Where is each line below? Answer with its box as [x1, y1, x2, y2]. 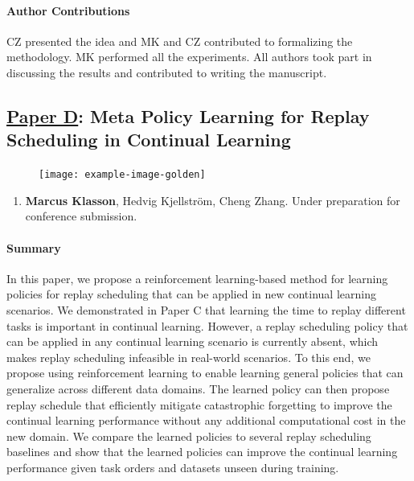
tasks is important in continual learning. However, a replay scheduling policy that [6, 317, 408, 334]
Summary [6, 239, 61, 256]
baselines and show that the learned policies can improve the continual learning [6, 443, 398, 460]
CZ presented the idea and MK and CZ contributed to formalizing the [6, 32, 353, 49]
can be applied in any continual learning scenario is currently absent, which [6, 333, 379, 350]
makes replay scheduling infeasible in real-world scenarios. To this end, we [6, 348, 371, 365]
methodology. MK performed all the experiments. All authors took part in [6, 48, 372, 65]
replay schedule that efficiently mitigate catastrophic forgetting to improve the [6, 396, 392, 413]
